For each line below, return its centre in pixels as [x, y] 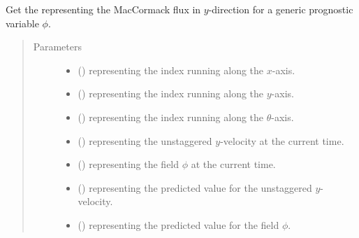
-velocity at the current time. [282, 140]
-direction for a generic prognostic [281, 9]
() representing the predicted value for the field [178, 224]
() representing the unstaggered [145, 140]
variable [22, 23]
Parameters [57, 47]
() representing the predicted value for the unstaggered [195, 187]
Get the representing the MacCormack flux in [103, 9]
